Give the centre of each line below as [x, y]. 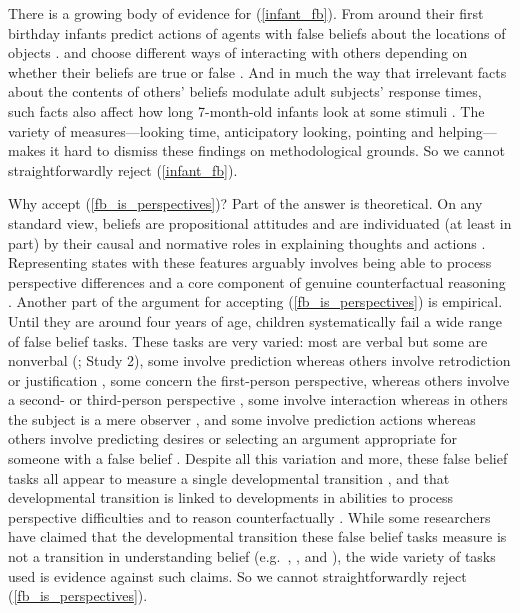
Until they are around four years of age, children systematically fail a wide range [255, 320]
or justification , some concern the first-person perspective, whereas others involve [259, 379]
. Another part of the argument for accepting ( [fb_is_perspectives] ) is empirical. [255, 301]
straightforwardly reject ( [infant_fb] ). [123, 169]
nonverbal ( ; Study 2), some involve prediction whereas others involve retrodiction [259, 360]
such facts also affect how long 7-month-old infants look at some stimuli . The [246, 110]
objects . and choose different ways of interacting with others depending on [238, 52]
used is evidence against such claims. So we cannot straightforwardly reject [237, 575]
